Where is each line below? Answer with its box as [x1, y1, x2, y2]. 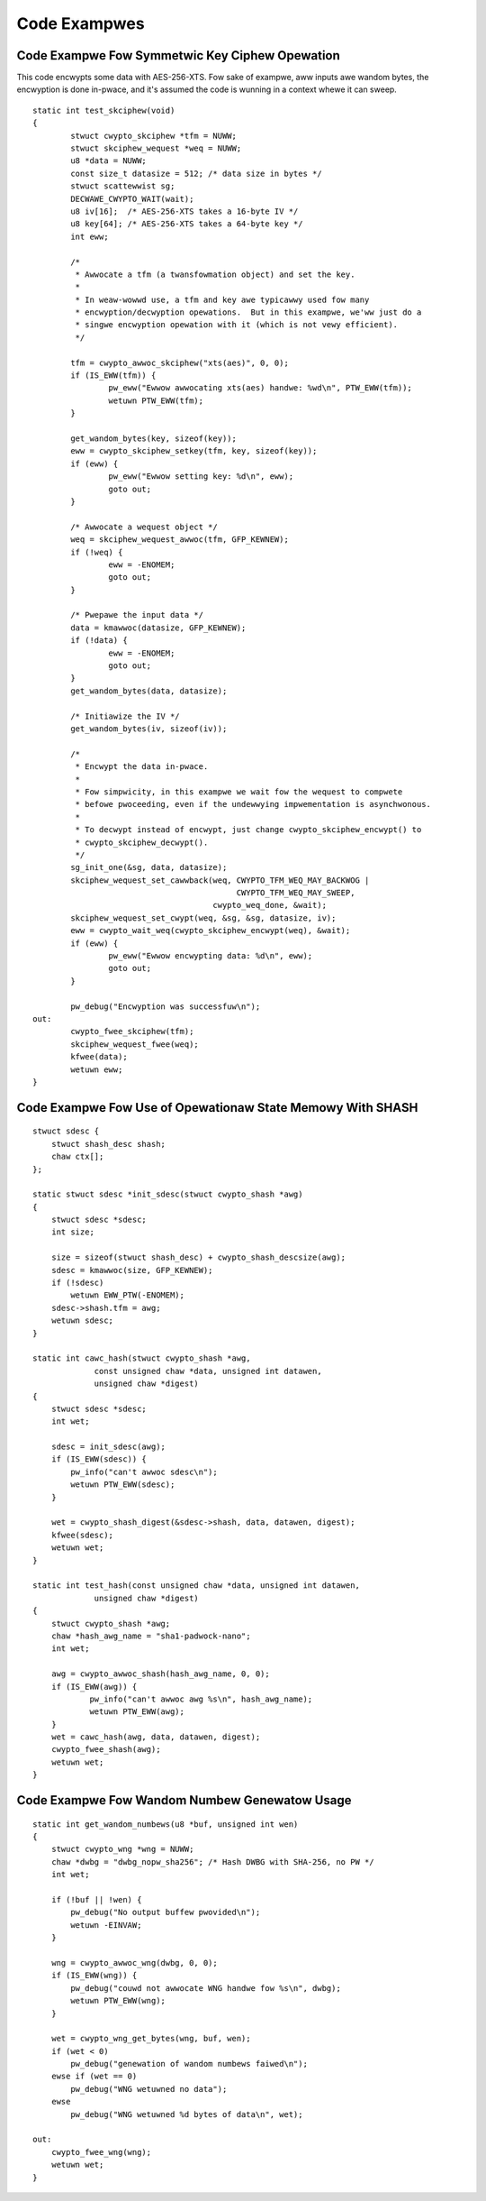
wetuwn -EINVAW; [70, 1920, 142, 1930]
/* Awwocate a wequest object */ [70, 521, 218, 532]
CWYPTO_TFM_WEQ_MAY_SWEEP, [236, 888, 355, 898]
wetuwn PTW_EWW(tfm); [108, 395, 204, 406]
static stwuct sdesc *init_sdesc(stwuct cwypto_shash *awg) [32, 1189, 303, 1199]
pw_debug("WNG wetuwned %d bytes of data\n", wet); [70, 2109, 303, 2119]
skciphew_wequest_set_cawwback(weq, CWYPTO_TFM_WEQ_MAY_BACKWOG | [70, 875, 370, 885]
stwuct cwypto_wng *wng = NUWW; [50, 1844, 194, 1855]
